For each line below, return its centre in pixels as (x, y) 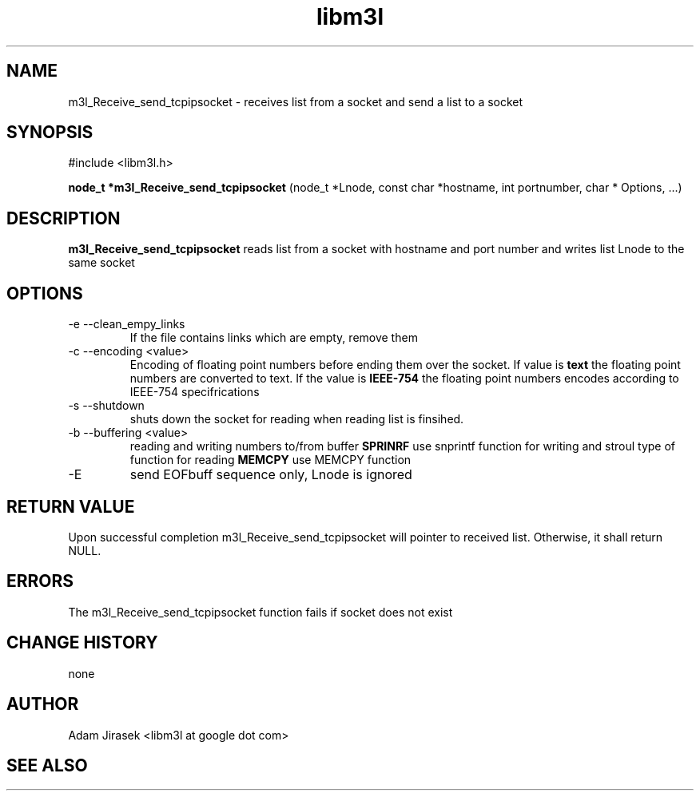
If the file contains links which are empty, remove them (274, 338)
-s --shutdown (106, 406)
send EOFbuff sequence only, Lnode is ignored (271, 475)
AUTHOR (43, 704)
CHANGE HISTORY (82, 643)
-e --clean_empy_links (127, 324)
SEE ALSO (47, 765)
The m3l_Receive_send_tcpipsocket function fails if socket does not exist (261, 612)
